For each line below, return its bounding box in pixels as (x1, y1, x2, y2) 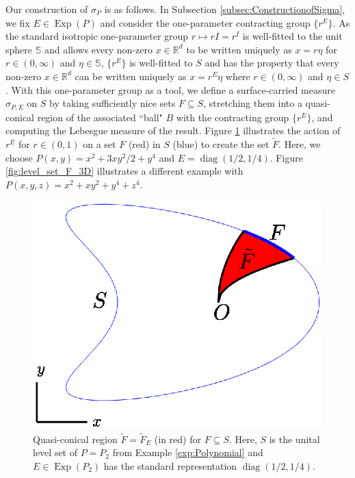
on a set (83, 137, 116, 151)
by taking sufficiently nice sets (49, 96, 176, 110)
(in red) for (154, 431, 201, 446)
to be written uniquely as (186, 42, 292, 56)
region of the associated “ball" (37, 110, 163, 124)
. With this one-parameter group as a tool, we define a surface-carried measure (5, 82, 335, 97)
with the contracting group (176, 110, 289, 124)
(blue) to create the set (172, 137, 269, 151)
